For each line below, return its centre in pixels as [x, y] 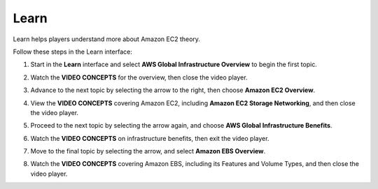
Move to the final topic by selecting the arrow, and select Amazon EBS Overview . [148, 151]
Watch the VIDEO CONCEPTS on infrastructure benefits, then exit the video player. [150, 138]
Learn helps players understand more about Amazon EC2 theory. [107, 39]
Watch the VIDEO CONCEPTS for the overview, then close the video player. [139, 77]
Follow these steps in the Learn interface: [72, 52]
